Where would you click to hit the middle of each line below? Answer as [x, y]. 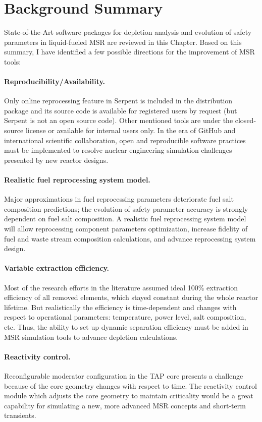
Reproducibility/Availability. [55, 81]
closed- [246, 120]
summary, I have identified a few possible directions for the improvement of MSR [129, 52]
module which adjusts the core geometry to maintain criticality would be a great [129, 396]
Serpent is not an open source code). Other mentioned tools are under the [119, 120]
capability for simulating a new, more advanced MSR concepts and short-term [125, 405]
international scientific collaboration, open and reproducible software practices [125, 140]
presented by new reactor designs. [56, 160]
